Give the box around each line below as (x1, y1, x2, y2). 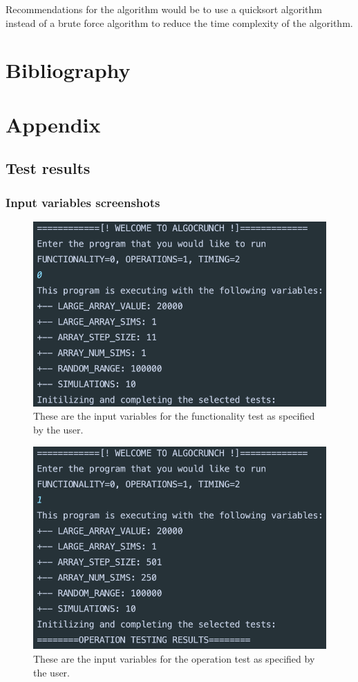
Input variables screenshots (6, 193, 160, 211)
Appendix (6, 110, 101, 138)
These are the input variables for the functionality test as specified (33, 409, 315, 423)
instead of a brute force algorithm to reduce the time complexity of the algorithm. (6, 15, 353, 30)
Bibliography (6, 56, 131, 84)
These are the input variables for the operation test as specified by (33, 652, 315, 666)
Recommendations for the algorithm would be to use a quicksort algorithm (6, 2, 322, 16)
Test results (6, 157, 91, 179)
